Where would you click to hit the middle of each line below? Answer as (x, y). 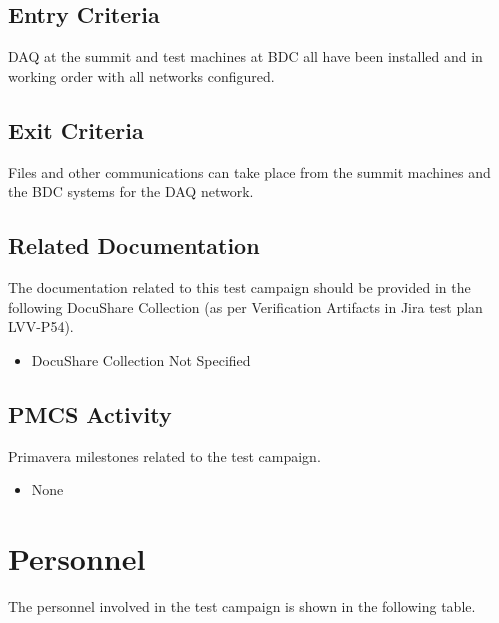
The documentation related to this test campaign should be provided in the (239, 286)
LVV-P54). (41, 326)
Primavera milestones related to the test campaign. (164, 455)
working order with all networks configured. (141, 75)
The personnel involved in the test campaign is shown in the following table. (242, 605)
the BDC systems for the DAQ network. (131, 191)
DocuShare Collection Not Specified (141, 359)
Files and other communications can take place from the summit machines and (249, 171)
